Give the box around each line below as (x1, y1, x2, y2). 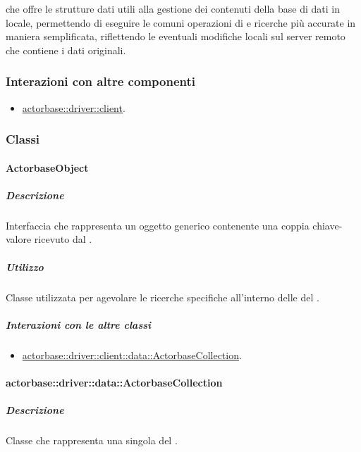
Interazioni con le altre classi (6, 317, 151, 332)
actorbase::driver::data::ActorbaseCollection (6, 375, 223, 389)
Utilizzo (6, 259, 44, 274)
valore (6, 232, 32, 246)
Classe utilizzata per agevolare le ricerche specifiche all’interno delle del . (6, 289, 319, 304)
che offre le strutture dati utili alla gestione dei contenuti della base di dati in (6, 1, 341, 15)
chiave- (312, 218, 343, 232)
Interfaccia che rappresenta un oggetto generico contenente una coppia (6, 218, 310, 232)
